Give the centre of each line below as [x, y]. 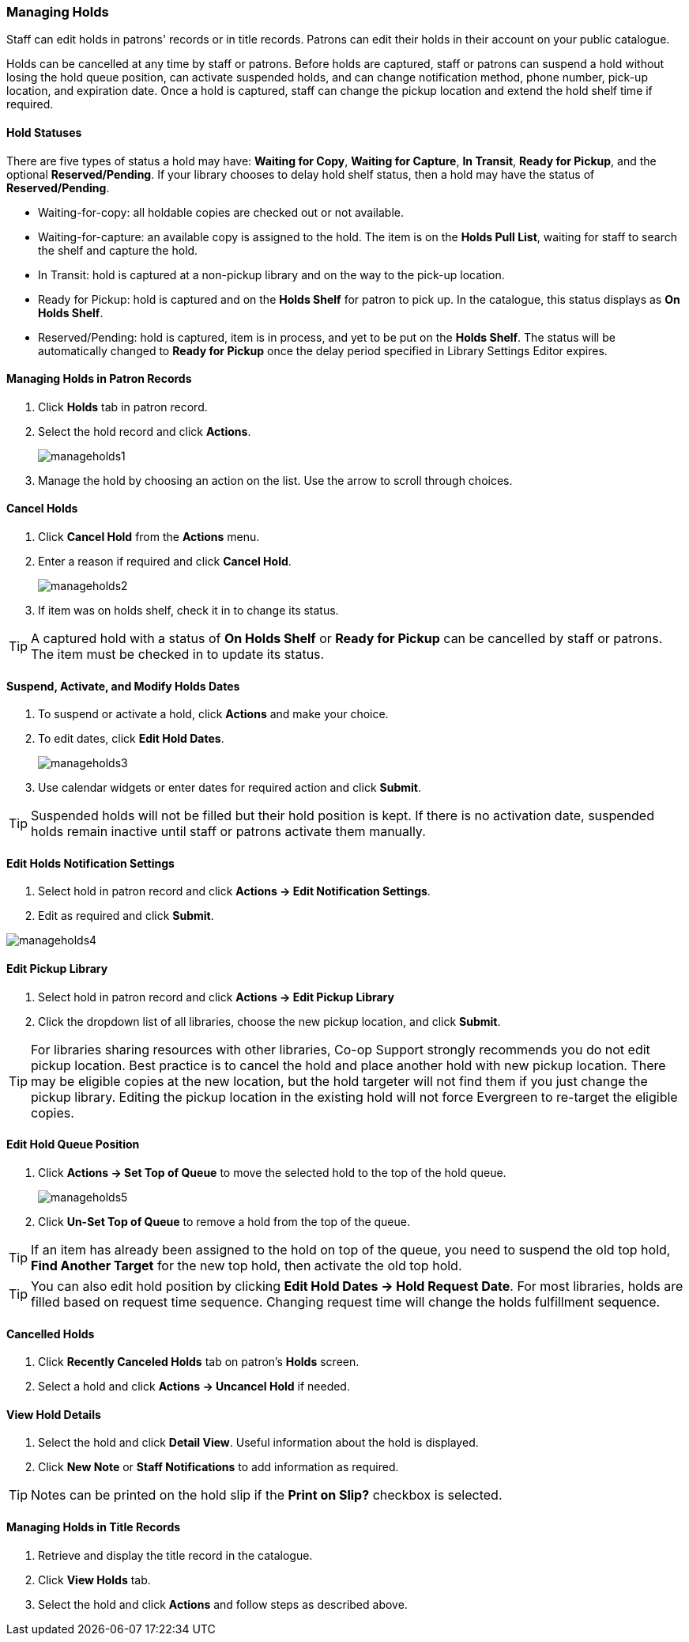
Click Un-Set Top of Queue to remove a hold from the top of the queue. [224, 1221]
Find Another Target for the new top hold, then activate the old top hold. [247, 1265]
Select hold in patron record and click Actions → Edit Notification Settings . [234, 891]
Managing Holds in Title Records [94, 1527]
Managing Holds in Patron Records [99, 379]
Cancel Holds [42, 509]
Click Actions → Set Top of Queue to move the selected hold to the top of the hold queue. [272, 1172]
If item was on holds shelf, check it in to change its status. [188, 611]
